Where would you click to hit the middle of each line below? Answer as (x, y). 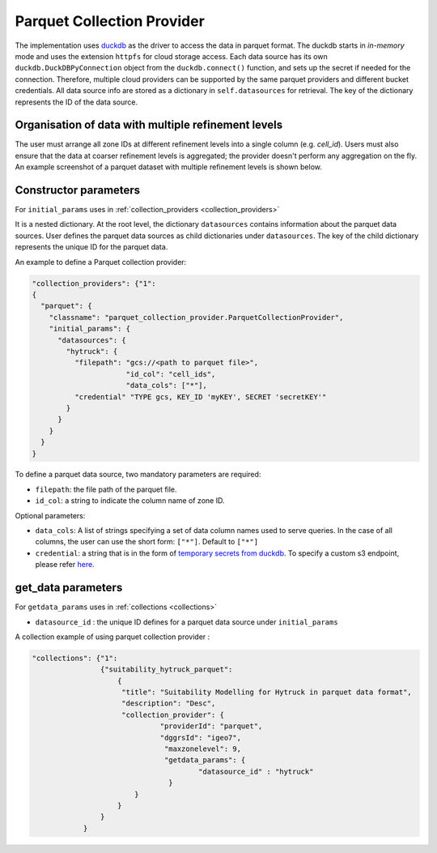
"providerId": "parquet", (211, 726)
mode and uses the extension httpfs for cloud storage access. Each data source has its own (171, 56)
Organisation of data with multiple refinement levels (149, 125)
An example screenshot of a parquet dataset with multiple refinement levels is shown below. (169, 167)
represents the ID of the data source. (76, 102)
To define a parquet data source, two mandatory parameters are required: (138, 475)
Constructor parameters (78, 190)
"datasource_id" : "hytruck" (256, 771)
